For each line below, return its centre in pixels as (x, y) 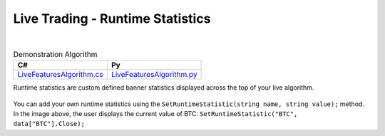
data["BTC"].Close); (49, 124)
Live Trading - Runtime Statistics (112, 19)
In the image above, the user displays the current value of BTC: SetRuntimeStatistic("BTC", (155, 114)
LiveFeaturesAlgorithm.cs (60, 75)
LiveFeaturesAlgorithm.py (154, 75)
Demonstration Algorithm (55, 55)
